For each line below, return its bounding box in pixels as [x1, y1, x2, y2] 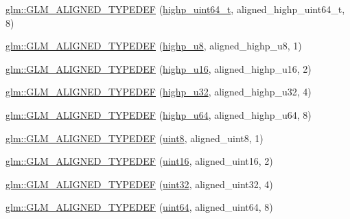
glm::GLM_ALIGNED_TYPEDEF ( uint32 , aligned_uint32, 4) [5, 176, 273, 191]
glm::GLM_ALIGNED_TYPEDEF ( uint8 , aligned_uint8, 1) [5, 130, 264, 145]
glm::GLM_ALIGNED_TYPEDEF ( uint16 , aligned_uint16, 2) [5, 154, 273, 168]
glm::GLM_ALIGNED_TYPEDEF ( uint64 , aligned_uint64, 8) [5, 200, 273, 214]
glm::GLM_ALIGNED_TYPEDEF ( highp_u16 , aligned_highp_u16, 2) [5, 61, 312, 76]
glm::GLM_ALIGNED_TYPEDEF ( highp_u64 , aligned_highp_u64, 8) [5, 107, 312, 122]
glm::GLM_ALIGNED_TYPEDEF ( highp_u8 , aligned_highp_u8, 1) [5, 38, 302, 53]
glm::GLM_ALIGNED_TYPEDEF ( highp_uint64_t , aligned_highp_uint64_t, [5, 2, 345, 16]
